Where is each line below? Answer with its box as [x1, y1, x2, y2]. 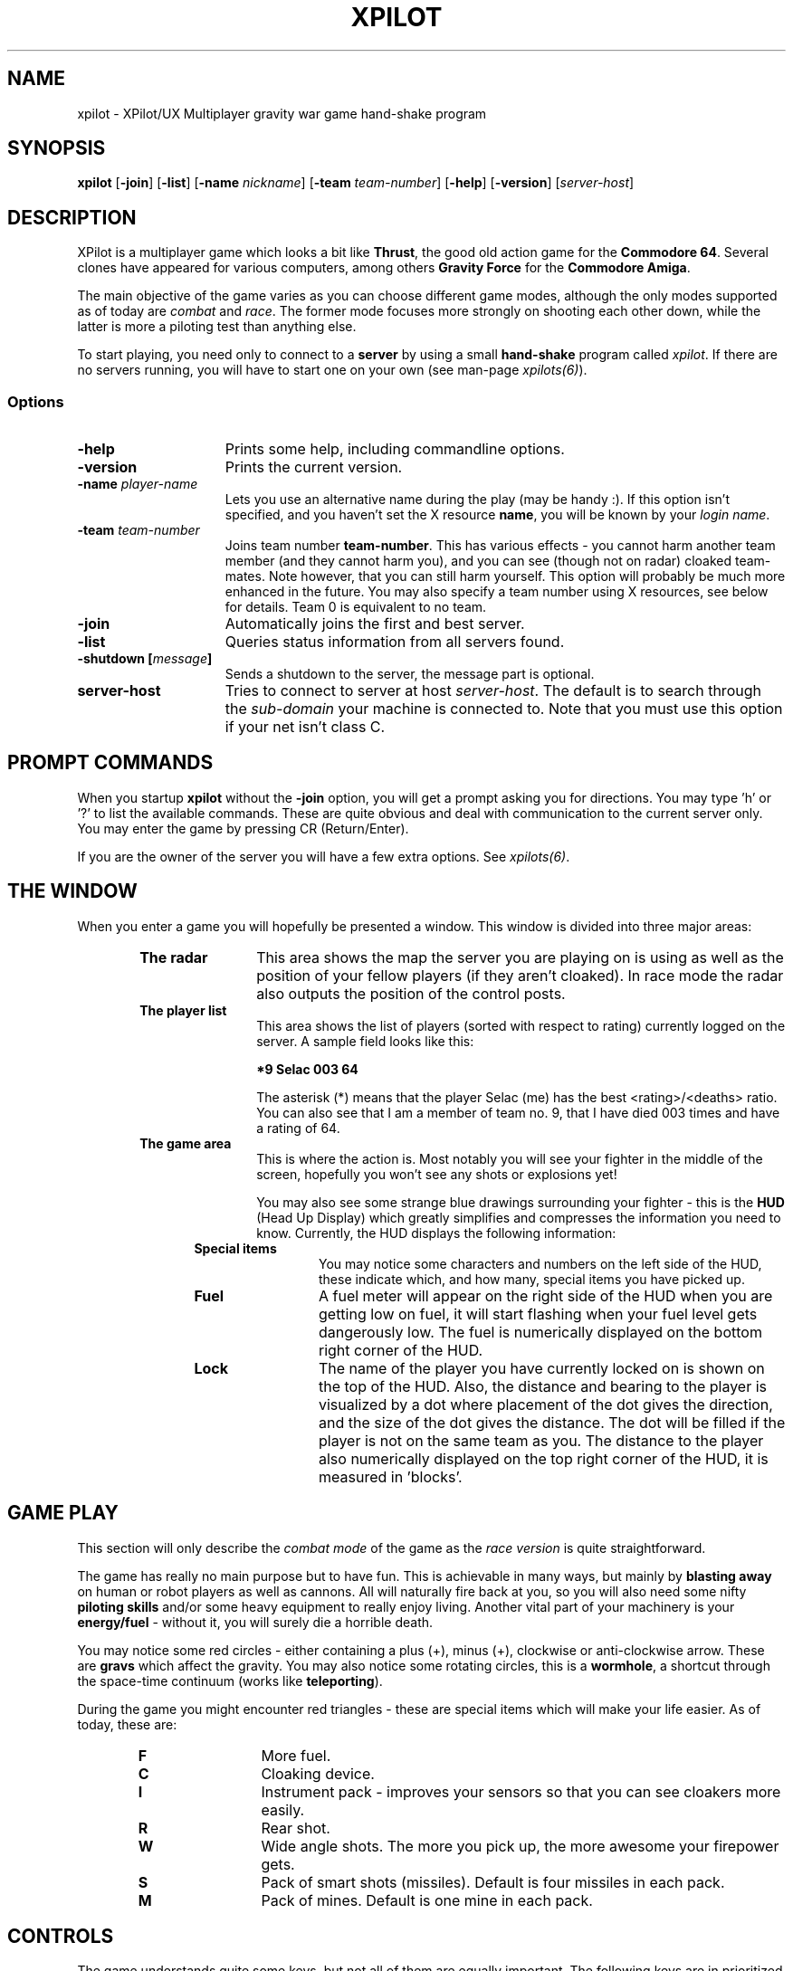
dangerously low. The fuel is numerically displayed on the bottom [318, 1322, 762, 1341]
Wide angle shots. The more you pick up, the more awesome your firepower [261, 1836, 779, 1855]
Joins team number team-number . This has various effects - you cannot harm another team [225, 538, 776, 554]
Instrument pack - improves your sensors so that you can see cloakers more [261, 1782, 781, 1801]
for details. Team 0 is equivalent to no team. [225, 599, 487, 615]
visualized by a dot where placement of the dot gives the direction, [318, 1395, 773, 1414]
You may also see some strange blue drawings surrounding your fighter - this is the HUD [256, 1194, 785, 1210]
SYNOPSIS [7, 137, 106, 160]
